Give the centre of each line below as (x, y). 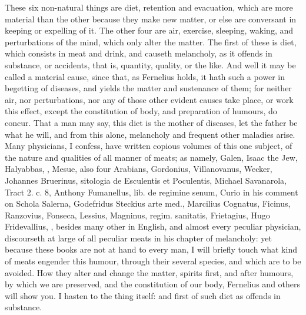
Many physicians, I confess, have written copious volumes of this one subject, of (149, 146)
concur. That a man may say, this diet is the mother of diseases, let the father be (151, 122)
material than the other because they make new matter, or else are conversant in (151, 19)
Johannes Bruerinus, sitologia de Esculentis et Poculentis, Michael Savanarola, (146, 180)
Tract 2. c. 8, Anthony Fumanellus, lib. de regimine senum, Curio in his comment (152, 192)
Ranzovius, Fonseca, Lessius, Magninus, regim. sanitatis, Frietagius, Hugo (137, 215)
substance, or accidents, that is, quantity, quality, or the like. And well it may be (150, 64)
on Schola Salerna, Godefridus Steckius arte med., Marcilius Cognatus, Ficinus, (148, 203)
